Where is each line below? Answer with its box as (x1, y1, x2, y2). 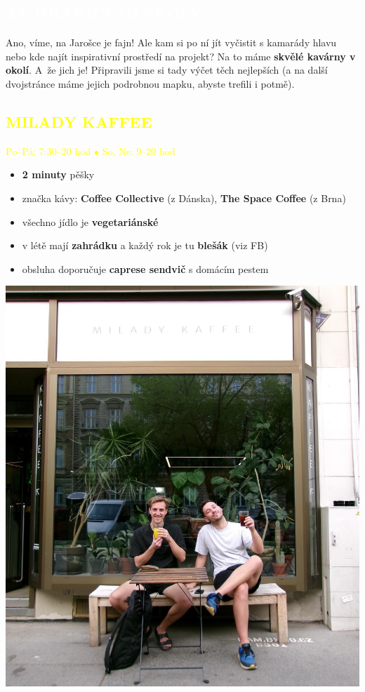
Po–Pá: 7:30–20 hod (6, 143, 91, 158)
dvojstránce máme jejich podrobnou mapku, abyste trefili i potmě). (6, 76, 295, 91)
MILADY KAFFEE (6, 110, 152, 132)
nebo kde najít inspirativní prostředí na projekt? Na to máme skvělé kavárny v (6, 48, 356, 63)
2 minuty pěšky (22, 167, 95, 182)
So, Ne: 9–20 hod (102, 143, 175, 158)
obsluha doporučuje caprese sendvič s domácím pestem (22, 261, 269, 276)
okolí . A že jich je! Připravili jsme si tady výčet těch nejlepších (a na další (6, 62, 328, 77)
